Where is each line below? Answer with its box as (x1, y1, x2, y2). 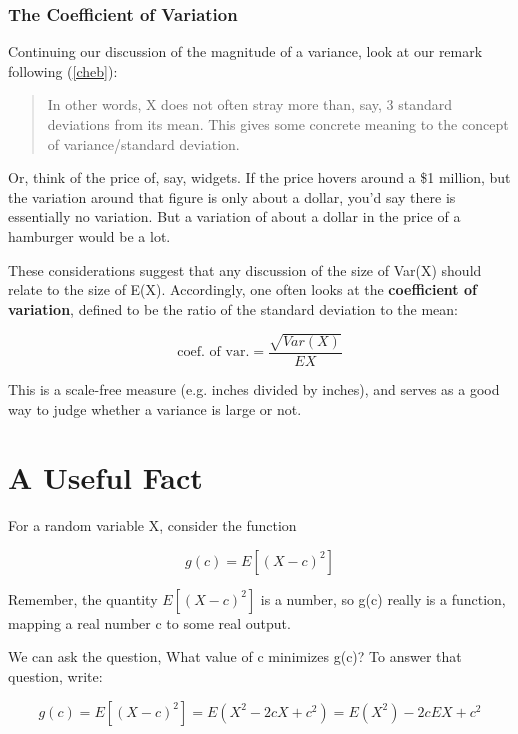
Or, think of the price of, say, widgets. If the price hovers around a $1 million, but (8, 167, 511, 188)
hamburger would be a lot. (8, 225, 171, 246)
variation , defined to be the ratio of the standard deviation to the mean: (8, 298, 458, 319)
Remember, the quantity (8, 588, 158, 609)
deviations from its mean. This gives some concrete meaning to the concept (47, 114, 509, 134)
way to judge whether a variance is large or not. (8, 398, 302, 419)
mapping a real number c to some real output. (8, 612, 291, 633)
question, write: (8, 666, 103, 687)
